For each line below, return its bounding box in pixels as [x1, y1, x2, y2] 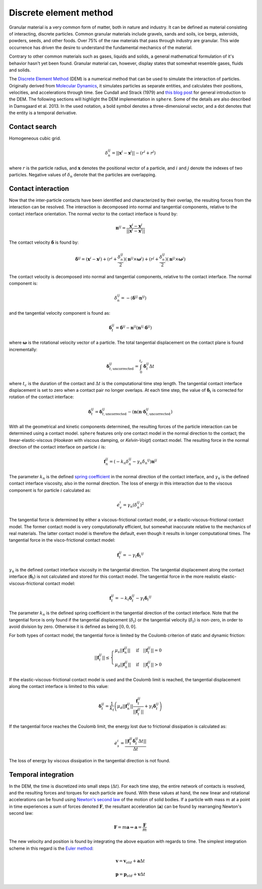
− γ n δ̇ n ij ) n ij [132, 458, 157, 466]
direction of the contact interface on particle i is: [9, 444, 106, 450]
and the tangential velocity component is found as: [9, 310, 111, 316]
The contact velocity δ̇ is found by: [9, 239, 79, 245]
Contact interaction [9, 185, 69, 193]
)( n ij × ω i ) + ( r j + [123, 255, 159, 262]
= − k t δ [115, 595, 132, 602]
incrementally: [9, 346, 37, 352]
